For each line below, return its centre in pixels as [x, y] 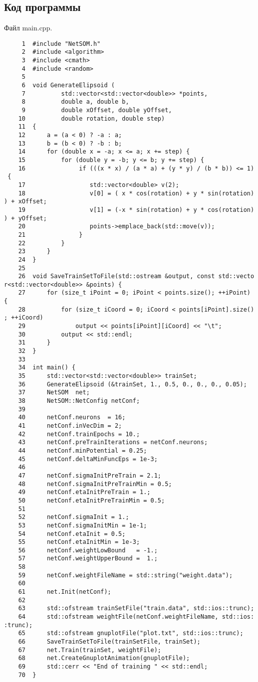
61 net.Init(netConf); [65, 592]
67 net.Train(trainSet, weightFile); [90, 650]
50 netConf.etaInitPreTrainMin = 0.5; [92, 500]
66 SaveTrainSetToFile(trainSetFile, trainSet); [109, 642]
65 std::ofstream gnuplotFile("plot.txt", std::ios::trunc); [131, 633]
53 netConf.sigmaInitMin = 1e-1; [83, 525]
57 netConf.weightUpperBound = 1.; [88, 559]
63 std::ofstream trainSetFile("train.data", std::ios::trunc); [136, 608]
